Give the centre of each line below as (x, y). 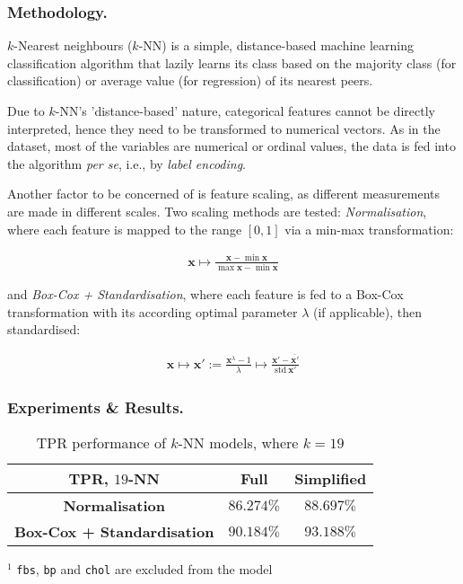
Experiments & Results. (96, 407)
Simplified (331, 478)
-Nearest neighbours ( (73, 45)
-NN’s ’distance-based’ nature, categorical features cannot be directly (245, 111)
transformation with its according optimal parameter (153, 311)
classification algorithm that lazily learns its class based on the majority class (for (232, 62)
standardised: (44, 329)
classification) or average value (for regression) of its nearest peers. (190, 80)
